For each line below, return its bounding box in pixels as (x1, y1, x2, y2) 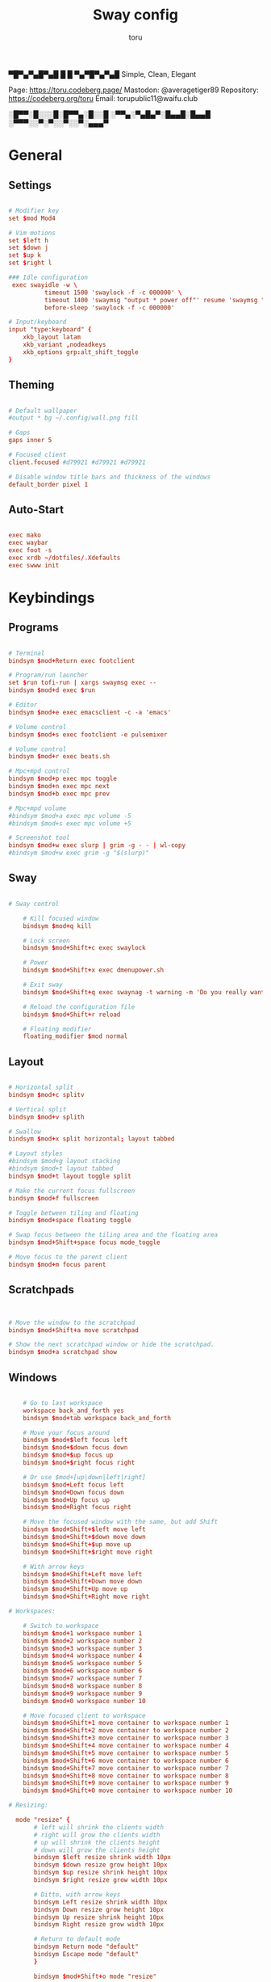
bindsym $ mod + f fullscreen (8, 1194, 99, 1202)
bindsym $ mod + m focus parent (8, 1260, 106, 1268)
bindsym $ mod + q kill (23, 921, 92, 930)
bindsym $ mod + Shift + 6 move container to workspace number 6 (23, 1756, 229, 1765)
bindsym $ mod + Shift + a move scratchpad (8, 1326, 139, 1335)
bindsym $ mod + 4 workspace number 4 (23, 1651, 143, 1660)
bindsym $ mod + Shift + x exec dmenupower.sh (23, 966, 164, 975)
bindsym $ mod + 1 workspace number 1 (23, 1629, 143, 1638)
